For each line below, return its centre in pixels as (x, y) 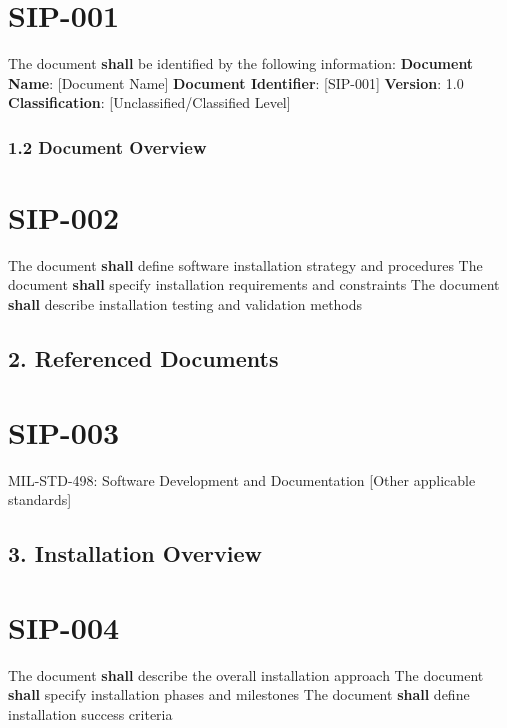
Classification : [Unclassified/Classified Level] (149, 102)
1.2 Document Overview (107, 146)
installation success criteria (90, 713)
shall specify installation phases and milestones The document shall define (239, 694)
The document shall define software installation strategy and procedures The (245, 264)
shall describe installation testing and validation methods (185, 304)
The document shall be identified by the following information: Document (241, 63)
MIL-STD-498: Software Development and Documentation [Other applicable (242, 479)
